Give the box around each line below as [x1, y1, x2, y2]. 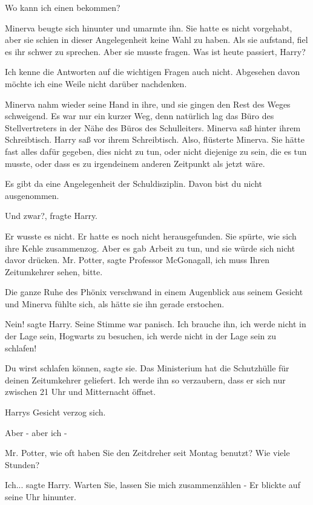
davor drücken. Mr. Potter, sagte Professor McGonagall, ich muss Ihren [5, 253, 270, 266]
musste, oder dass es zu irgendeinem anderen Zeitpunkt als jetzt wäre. [5, 157, 265, 169]
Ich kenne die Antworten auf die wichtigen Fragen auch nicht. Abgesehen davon [5, 65, 300, 78]
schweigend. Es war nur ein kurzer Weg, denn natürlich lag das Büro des [5, 109, 274, 122]
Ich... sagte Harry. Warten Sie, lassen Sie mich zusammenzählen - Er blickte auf [5, 478, 300, 491]
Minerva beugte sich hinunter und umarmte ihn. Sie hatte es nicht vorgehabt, [5, 21, 292, 34]
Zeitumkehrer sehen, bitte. [5, 265, 103, 278]
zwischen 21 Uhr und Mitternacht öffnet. [5, 385, 156, 398]
